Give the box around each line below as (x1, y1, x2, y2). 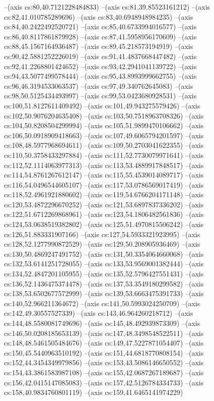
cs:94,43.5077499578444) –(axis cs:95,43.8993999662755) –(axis (4, 71, 197, 81)
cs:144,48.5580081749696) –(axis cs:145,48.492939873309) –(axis (4, 318, 200, 328)
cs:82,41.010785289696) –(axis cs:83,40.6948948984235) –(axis (4, 11, 193, 22)
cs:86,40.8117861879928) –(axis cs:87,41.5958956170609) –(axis (4, 31, 197, 41)
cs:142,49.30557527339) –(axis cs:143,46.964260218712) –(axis (4, 308, 193, 318)
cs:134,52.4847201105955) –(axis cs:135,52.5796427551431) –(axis (4, 268, 204, 279)
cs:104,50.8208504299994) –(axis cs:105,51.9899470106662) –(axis (4, 120, 204, 131)
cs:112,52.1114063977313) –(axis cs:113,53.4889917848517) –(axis (4, 159, 204, 170)
